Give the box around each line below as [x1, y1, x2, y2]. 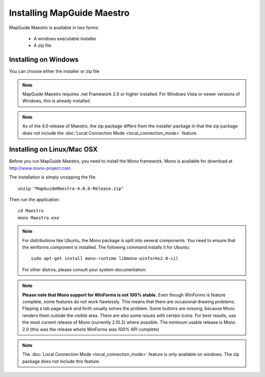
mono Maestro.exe [18, 215, 59, 220]
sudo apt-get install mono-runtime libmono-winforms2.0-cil [31, 256, 179, 261]
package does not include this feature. [22, 358, 101, 364]
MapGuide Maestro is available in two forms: [9, 25, 99, 31]
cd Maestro [18, 208, 44, 214]
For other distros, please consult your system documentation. [22, 266, 147, 273]
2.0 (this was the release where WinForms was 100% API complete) [22, 326, 159, 332]
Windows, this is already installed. [22, 98, 91, 104]
